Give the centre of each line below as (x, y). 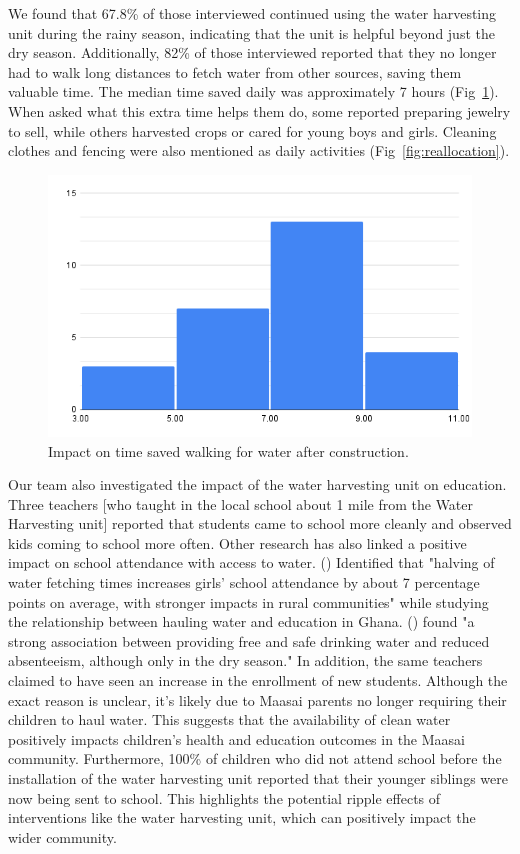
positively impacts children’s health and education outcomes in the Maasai (236, 738)
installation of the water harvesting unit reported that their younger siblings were (258, 778)
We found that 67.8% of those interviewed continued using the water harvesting (252, 13)
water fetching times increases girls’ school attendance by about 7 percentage (244, 582)
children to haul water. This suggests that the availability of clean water (229, 719)
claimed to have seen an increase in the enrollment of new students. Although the (258, 680)
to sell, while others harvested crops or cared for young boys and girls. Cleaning (252, 130)
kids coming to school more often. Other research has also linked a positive (237, 542)
